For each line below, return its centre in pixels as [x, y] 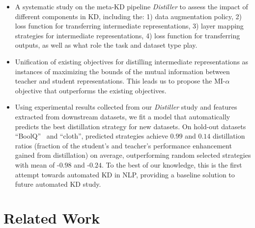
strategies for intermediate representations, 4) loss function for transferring [127, 35]
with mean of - [37, 164]
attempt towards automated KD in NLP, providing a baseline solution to [125, 174]
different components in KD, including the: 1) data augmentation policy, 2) [128, 16]
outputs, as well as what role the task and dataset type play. [106, 45]
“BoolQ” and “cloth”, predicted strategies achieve [91, 136]
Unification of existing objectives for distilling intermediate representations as [132, 61]
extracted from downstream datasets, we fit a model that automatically [123, 116]
